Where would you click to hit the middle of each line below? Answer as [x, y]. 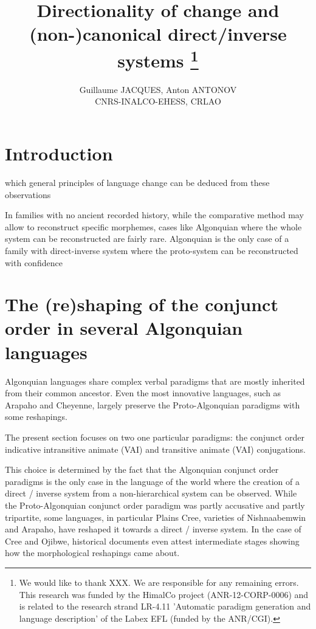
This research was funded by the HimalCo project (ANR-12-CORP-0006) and [164, 594]
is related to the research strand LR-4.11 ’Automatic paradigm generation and [165, 606]
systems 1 [158, 59]
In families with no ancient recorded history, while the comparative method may [154, 215]
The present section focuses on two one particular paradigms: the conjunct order [155, 437]
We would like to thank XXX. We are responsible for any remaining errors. [159, 582]
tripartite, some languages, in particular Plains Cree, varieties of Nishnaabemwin [156, 517]
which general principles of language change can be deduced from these [137, 182]
